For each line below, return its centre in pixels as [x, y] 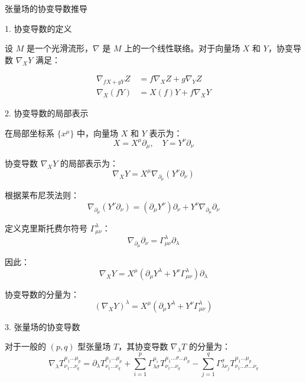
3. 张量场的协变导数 [43, 326]
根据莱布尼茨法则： [42, 195]
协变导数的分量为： [42, 294]
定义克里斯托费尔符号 [46, 228]
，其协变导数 [143, 346]
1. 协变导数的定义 [38, 28]
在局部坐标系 [30, 133]
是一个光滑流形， [59, 48]
